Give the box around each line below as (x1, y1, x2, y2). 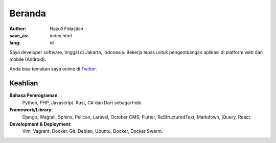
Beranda (9, 8, 46, 19)
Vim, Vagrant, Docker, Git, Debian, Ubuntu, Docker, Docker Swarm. (22, 128, 163, 134)
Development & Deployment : (9, 121, 72, 127)
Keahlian (9, 79, 38, 88)
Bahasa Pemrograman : (9, 92, 59, 99)
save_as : (9, 32, 29, 38)
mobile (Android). (9, 56, 47, 62)
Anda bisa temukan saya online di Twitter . (9, 65, 97, 71)
